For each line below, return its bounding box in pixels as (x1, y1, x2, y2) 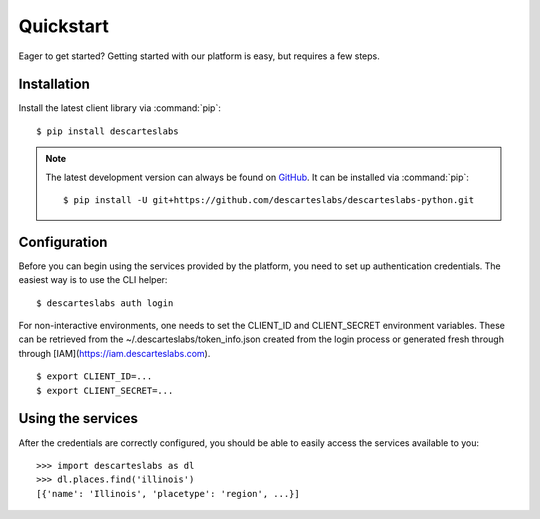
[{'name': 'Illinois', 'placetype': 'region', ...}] (36, 488, 300, 499)
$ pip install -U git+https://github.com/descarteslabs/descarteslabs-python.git (63, 195, 475, 206)
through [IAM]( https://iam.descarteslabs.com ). (18, 347, 211, 359)
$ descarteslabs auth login (36, 297, 174, 309)
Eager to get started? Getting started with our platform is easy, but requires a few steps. (18, 50, 380, 62)
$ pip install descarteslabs (36, 125, 179, 137)
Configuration (18, 233, 108, 250)
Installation (18, 76, 90, 93)
